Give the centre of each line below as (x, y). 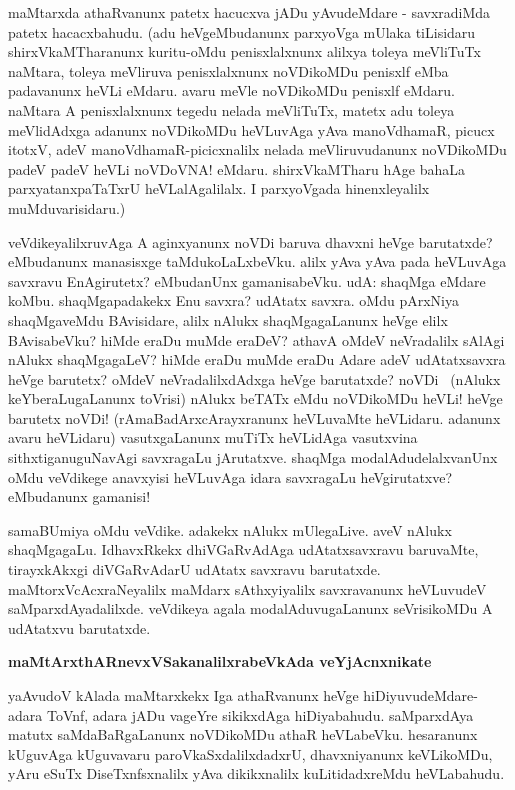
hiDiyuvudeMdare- (420, 695)
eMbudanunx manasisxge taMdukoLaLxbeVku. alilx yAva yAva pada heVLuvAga (257, 261)
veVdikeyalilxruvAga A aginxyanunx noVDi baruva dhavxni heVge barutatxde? (250, 241)
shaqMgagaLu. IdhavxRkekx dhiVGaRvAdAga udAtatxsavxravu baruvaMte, (243, 549)
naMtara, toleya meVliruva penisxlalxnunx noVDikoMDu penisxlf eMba (228, 70)
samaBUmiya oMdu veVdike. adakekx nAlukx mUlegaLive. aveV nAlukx (230, 529)
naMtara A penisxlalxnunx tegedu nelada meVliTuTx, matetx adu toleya (231, 109)
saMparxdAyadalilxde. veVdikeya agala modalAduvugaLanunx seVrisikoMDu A (250, 608)
